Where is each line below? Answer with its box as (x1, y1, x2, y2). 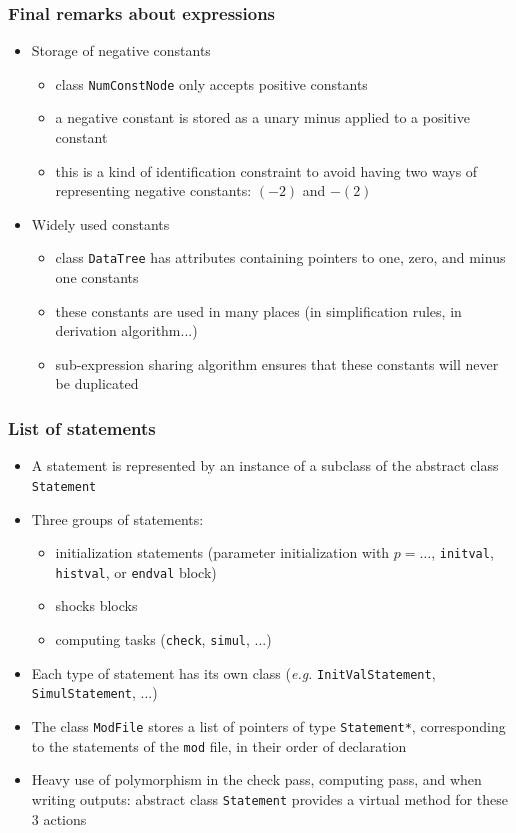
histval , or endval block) (55, 561, 217, 582)
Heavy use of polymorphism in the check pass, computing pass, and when (31, 769, 482, 790)
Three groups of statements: (31, 508, 204, 529)
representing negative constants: (55, 180, 252, 201)
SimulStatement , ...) (31, 682, 158, 703)
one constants (55, 267, 139, 288)
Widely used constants (31, 213, 170, 234)
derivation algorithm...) (55, 320, 198, 341)
